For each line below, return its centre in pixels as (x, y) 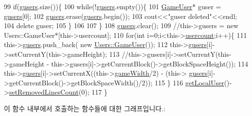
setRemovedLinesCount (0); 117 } (58, 92)
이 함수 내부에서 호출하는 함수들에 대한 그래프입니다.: (85, 108)
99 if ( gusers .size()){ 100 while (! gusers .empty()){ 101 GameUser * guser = (113, 6)
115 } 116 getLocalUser (189, 82)
